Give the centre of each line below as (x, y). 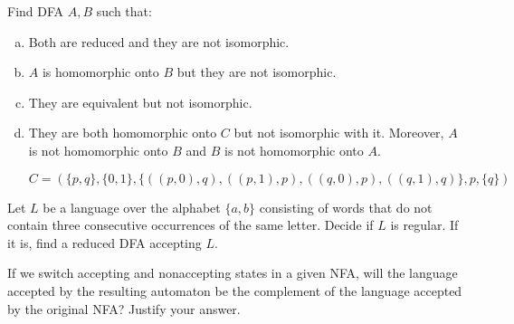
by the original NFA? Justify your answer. (124, 308)
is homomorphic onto (100, 72)
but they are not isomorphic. (257, 72)
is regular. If (424, 225)
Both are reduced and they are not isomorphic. (159, 41)
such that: (124, 11)
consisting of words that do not (346, 207)
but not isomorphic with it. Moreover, (339, 133)
